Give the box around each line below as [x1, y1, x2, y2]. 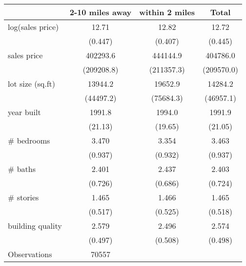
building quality [8, 220, 62, 231]
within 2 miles [139, 6, 195, 18]
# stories [8, 192, 39, 203]
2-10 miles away [69, 6, 132, 18]
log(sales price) [8, 21, 59, 32]
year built [8, 106, 41, 118]
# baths [8, 163, 36, 174]
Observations [8, 248, 52, 260]
